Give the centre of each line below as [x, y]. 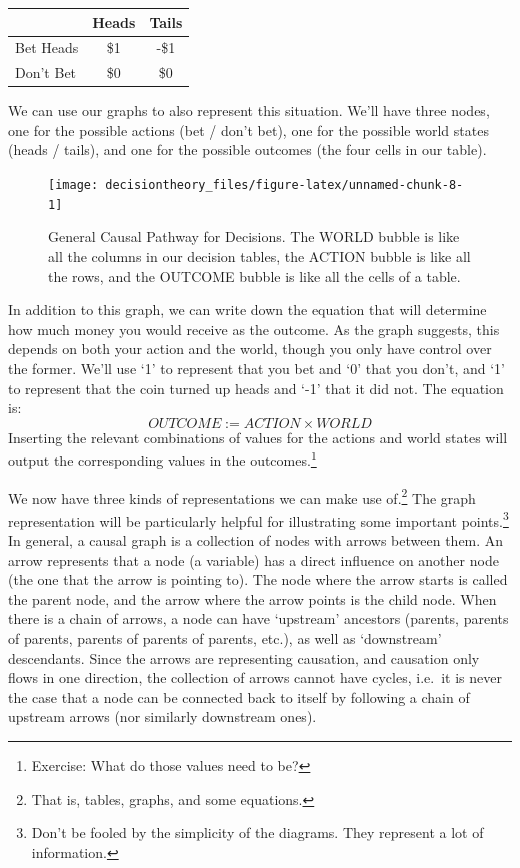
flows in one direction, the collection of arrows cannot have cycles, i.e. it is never [255, 677]
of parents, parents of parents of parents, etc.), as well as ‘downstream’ [225, 638]
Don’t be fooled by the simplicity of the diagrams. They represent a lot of [257, 832]
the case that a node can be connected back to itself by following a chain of [239, 696]
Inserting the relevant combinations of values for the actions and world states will [258, 436]
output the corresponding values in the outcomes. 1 [162, 458]
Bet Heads [47, 47]
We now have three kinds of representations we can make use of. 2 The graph [242, 496]
